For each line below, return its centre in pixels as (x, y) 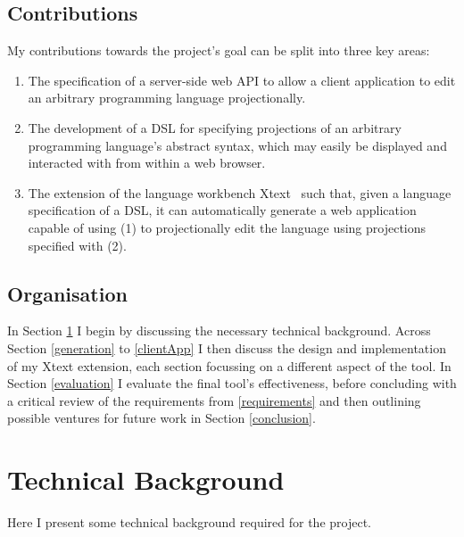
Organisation (67, 293)
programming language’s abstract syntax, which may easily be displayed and (237, 145)
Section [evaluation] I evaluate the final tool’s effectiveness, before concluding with (232, 383)
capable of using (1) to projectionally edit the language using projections (227, 227)
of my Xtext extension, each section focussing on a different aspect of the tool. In (229, 365)
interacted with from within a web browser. (147, 163)
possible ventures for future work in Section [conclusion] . (162, 418)
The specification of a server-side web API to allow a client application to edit (242, 80)
